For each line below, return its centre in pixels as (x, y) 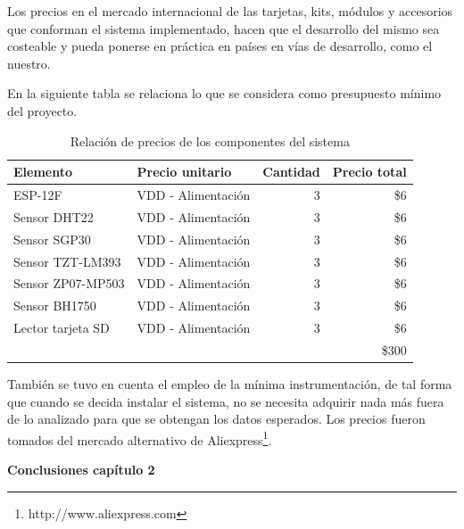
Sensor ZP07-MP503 (69, 283)
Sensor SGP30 (52, 239)
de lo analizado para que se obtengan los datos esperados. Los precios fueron (216, 419)
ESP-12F (38, 194)
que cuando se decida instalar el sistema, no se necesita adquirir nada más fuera (226, 401)
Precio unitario (184, 172)
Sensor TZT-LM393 (67, 261)
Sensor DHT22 (54, 216)
